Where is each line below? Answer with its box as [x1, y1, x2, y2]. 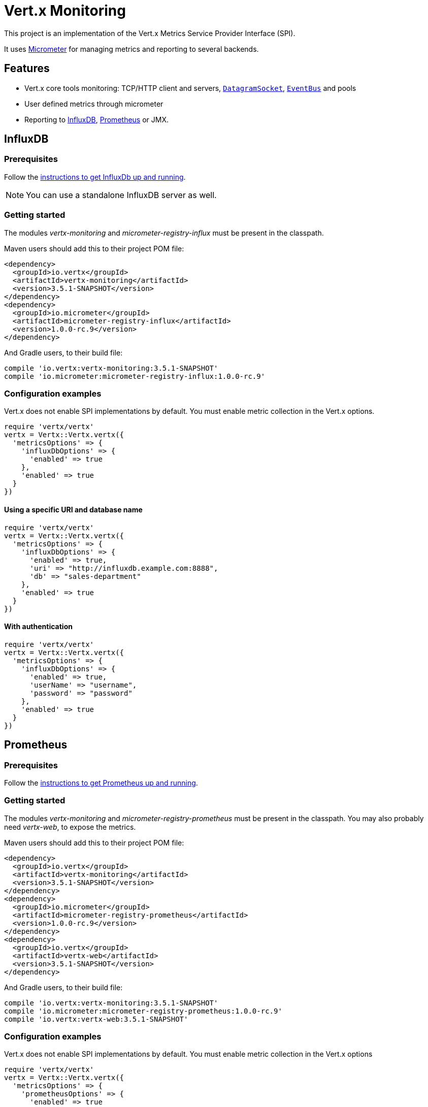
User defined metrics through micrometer [24, 99, 163, 108]
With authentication [4, 622, 73, 631]
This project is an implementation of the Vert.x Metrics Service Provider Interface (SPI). [4, 28, 295, 38]
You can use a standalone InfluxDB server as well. [26, 189, 217, 200]
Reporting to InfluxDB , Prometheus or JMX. [24, 115, 169, 124]
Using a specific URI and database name [4, 505, 143, 514]
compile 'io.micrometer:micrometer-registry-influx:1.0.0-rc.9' [4, 372, 266, 380]
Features [4, 62, 50, 75]
